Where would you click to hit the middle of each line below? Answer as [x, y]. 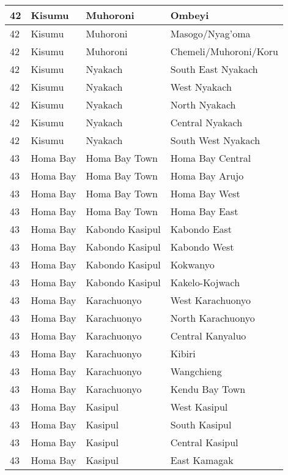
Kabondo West [202, 247]
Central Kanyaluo [208, 336]
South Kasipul [201, 424]
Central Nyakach [206, 122]
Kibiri [183, 353]
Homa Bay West [205, 193]
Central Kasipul [204, 442]
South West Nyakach [215, 140]
